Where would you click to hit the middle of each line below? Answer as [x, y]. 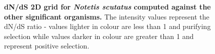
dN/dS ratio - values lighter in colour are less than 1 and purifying [107, 26]
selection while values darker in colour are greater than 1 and [99, 36]
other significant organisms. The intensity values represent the [107, 16]
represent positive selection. [47, 46]
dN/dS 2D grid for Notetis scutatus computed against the [107, 6]
